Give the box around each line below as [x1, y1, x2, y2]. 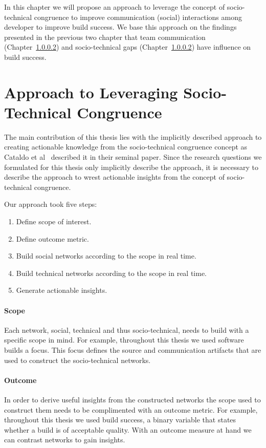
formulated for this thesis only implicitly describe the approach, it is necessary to [4, 161, 258, 172]
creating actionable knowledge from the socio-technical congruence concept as [4, 141, 248, 152]
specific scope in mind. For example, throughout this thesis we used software [4, 334, 244, 345]
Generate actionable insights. [16, 285, 107, 295]
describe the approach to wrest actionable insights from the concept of [4, 172, 225, 182]
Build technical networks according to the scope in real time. [16, 267, 207, 278]
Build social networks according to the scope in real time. [16, 250, 196, 261]
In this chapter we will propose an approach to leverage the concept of [4, 2, 225, 12]
